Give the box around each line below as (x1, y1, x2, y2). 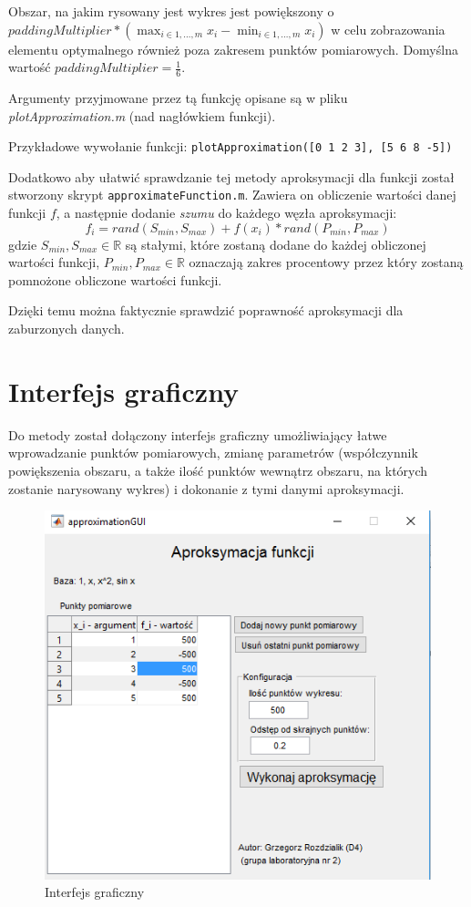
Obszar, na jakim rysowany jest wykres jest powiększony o (8, 2, 334, 20)
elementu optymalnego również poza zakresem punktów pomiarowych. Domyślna (8, 39, 458, 58)
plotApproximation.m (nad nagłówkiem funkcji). (8, 106, 276, 125)
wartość (8, 57, 51, 77)
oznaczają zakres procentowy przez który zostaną (189, 253, 464, 272)
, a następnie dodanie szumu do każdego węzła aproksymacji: (56, 203, 397, 222)
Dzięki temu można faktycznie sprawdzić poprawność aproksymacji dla (8, 301, 404, 320)
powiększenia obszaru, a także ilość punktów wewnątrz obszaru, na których (8, 460, 428, 479)
